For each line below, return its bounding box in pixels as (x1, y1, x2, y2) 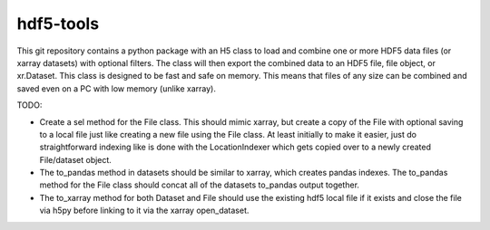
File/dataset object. (39, 154, 113, 165)
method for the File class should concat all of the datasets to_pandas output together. (39, 179, 360, 190)
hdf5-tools (16, 14, 100, 34)
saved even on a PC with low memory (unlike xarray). (16, 82, 217, 94)
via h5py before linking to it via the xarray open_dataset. (39, 205, 250, 216)
